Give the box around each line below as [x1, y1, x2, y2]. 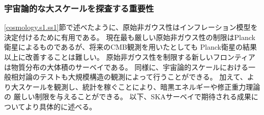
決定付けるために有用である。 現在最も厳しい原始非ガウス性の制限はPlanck [4, 31, 255, 42]
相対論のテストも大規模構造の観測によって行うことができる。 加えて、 [11, 71, 247, 82]
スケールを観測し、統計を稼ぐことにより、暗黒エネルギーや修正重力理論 [18, 81, 260, 92]
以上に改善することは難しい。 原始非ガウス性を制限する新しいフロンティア [4, 52, 255, 62]
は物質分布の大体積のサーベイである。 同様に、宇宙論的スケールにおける [4, 61, 249, 72]
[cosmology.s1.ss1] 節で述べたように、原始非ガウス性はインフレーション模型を [4, 22, 258, 32]
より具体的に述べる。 [25, 101, 97, 111]
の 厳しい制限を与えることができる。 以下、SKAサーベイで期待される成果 [4, 91, 251, 102]
